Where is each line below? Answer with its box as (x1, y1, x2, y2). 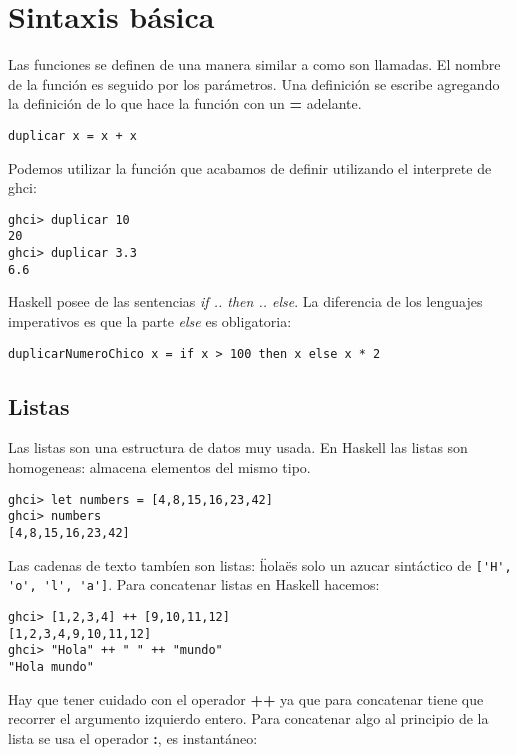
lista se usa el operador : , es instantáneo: (8, 727, 258, 748)
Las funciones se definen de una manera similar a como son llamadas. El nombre (8, 54, 501, 75)
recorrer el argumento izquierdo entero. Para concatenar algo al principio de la (8, 708, 489, 729)
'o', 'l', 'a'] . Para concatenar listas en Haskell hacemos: (8, 574, 380, 595)
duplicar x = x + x (8, 128, 137, 143)
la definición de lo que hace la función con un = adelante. (8, 93, 362, 114)
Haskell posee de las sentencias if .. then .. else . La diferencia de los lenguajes (8, 291, 483, 312)
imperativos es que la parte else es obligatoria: (8, 310, 292, 331)
